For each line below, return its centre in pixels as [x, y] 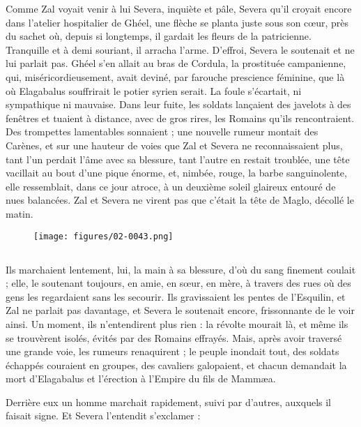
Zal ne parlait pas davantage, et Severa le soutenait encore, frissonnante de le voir [180, 310]
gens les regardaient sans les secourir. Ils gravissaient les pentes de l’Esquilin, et [176, 296]
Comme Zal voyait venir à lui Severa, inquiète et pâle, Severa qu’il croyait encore [179, 8]
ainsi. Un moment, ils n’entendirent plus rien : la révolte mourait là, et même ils [177, 323]
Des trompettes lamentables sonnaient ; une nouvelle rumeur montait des [162, 132]
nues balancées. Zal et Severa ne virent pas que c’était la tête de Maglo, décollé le [180, 200]
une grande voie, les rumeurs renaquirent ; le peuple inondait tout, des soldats [172, 351]
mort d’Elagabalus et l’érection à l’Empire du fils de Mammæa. [141, 379]
